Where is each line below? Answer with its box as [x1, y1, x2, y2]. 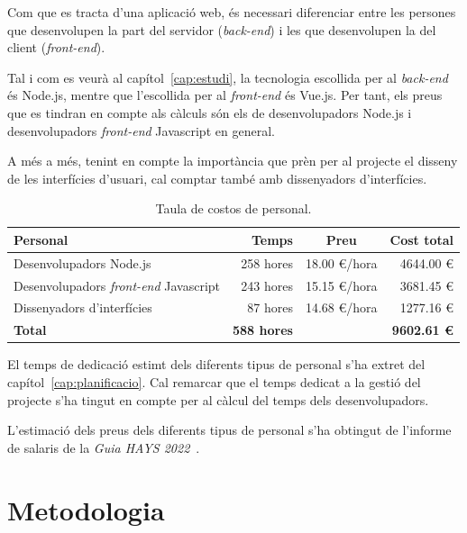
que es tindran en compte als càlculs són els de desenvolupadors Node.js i [7, 103, 412, 122]
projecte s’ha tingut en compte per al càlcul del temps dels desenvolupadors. [7, 390, 429, 409]
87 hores [247, 298, 293, 317]
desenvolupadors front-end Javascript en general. [7, 121, 275, 140]
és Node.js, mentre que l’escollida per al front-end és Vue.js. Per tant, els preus [7, 86, 443, 104]
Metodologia [7, 491, 165, 528]
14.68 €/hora [305, 298, 378, 317]
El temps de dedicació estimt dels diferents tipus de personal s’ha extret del [7, 355, 426, 374]
